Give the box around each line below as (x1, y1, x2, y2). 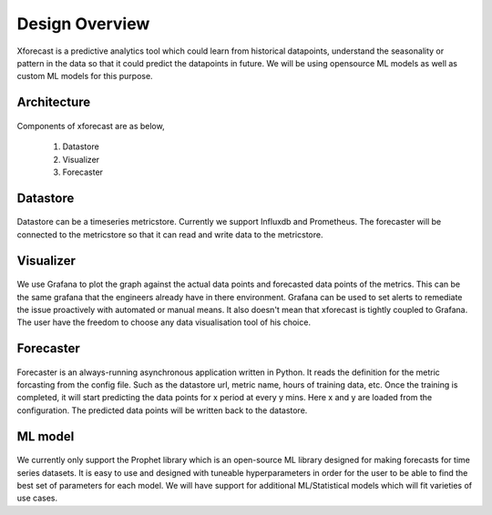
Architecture (16, 95, 91, 110)
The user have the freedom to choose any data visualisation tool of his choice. (16, 317, 312, 328)
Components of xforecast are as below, (16, 120, 165, 131)
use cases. (16, 492, 58, 504)
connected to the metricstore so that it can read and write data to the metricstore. (16, 228, 323, 240)
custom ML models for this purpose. (16, 71, 154, 82)
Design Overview (16, 14, 150, 34)
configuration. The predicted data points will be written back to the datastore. (16, 405, 308, 416)
